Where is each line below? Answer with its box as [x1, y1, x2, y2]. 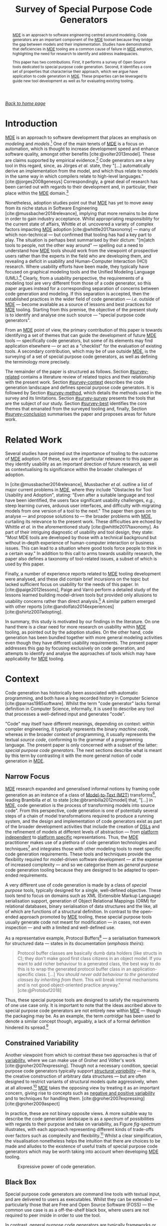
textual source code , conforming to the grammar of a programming [5, 736, 143, 742]
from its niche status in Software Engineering [5, 205, 98, 211]
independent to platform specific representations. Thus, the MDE [5, 834, 139, 840]
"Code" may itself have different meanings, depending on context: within [5, 720, 155, 726]
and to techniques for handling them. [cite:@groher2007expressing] [5, 1095, 145, 1101]
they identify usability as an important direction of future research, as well [5, 461, 157, 467]
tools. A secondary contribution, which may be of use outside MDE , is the [5, 348, 156, 354]
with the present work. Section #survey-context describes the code [5, 379, 144, 385]
